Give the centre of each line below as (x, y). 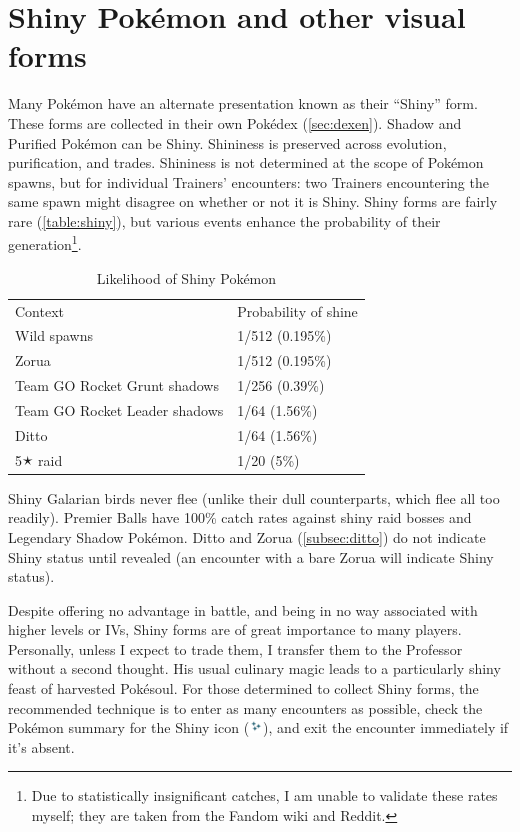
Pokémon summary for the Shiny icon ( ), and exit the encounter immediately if (258, 727)
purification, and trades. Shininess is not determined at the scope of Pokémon (246, 162)
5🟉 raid (39, 459)
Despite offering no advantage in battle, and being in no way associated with (243, 609)
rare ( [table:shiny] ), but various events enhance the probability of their (224, 220)
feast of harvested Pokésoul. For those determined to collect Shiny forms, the (243, 688)
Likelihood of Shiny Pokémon (186, 277)
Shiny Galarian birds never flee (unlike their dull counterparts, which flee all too (254, 497)
